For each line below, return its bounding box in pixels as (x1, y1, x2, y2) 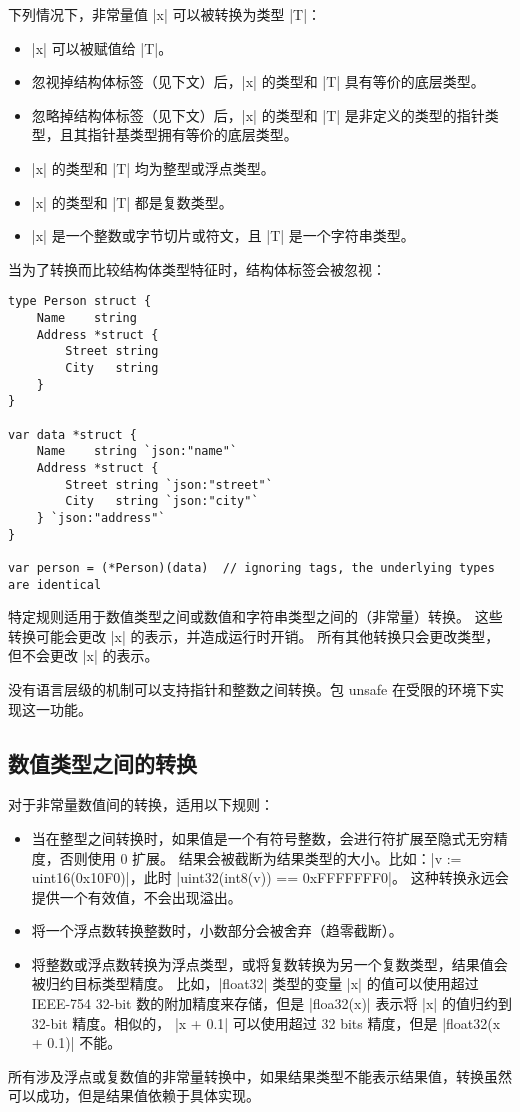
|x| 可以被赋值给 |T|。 (31, 37, 173, 58)
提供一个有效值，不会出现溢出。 (31, 886, 242, 907)
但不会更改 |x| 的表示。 (8, 645, 159, 666)
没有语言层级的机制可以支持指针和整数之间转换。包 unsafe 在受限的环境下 (8, 678, 490, 699)
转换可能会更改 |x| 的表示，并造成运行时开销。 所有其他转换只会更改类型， (8, 625, 500, 646)
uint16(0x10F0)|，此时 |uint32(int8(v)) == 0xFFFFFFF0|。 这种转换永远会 (31, 867, 509, 888)
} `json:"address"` (36, 510, 166, 525)
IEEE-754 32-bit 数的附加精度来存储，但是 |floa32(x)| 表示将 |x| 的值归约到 (31, 993, 512, 1014)
